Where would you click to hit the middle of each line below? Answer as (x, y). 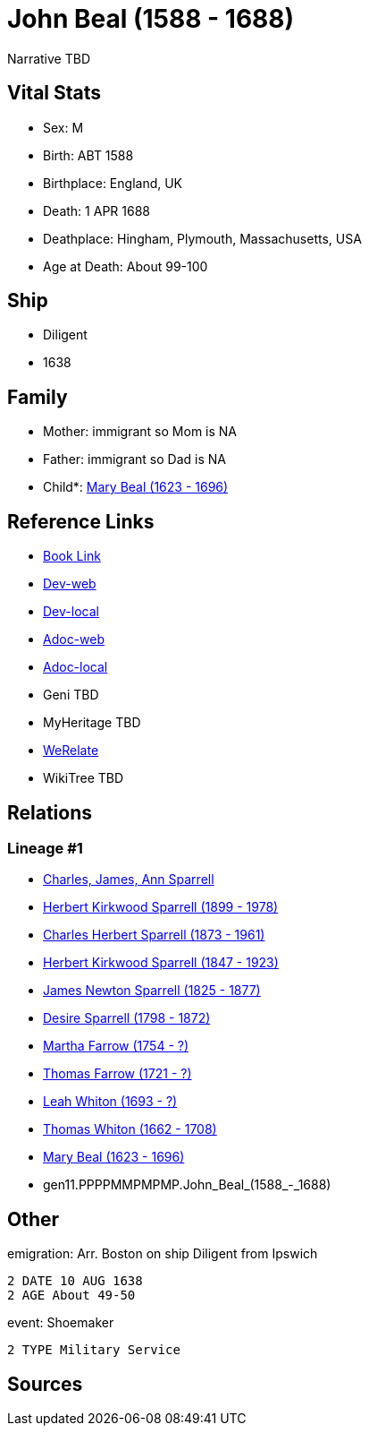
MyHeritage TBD (92, 723)
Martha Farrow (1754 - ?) (116, 1046)
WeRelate (71, 751)
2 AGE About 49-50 (71, 1296)
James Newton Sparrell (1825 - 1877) (152, 991)
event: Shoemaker (61, 1323)
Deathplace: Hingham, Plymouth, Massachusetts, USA (202, 238)
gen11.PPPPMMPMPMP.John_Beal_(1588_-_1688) (187, 1185)
